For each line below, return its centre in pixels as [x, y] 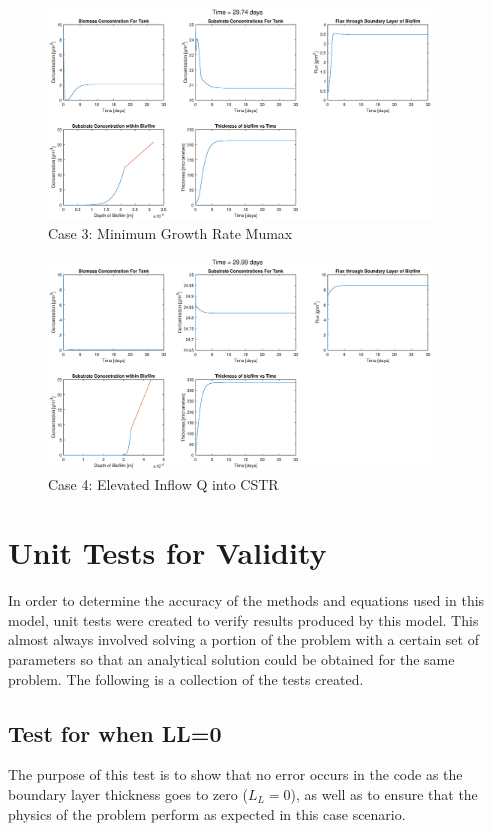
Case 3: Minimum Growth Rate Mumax [170, 233]
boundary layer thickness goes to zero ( [128, 794]
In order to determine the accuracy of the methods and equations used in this [246, 600]
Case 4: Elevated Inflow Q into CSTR [163, 483]
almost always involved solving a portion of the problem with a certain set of [243, 639]
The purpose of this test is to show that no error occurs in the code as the [235, 774]
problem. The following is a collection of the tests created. [186, 678]
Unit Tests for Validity [167, 552]
